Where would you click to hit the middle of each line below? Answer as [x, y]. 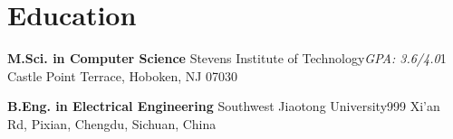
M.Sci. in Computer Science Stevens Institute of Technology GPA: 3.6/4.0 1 [227, 58]
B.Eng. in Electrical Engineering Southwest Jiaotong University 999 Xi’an [224, 106]
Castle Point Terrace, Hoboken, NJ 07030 [123, 75]
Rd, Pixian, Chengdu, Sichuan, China [112, 123]
